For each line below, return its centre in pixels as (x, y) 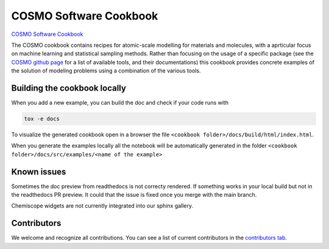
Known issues (39, 171)
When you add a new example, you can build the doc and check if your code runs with (120, 103)
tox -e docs (42, 119)
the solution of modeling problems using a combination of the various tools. (106, 71)
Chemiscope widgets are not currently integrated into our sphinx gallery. (102, 206)
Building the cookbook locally (69, 88)
